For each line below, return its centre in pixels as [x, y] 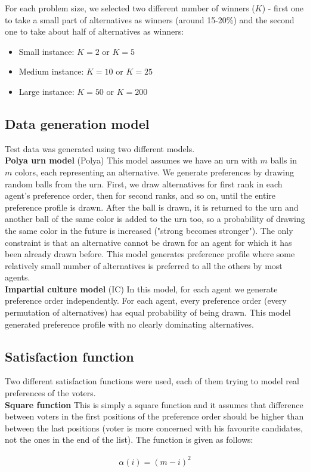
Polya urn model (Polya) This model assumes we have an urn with [131, 160]
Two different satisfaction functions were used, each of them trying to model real [152, 381]
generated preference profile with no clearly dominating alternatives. [129, 324]
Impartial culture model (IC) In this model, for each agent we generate [141, 289]
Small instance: [46, 51]
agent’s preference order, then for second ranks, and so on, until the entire [140, 195]
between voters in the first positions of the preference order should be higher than [154, 416]
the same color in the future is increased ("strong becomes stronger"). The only [149, 230]
